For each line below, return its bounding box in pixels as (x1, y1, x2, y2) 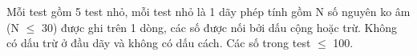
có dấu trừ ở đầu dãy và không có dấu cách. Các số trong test (6, 34, 311, 51)
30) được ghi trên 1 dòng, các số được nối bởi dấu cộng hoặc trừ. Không (41, 18, 398, 35)
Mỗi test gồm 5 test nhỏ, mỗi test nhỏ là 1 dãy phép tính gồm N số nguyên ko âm (6, 3, 411, 19)
